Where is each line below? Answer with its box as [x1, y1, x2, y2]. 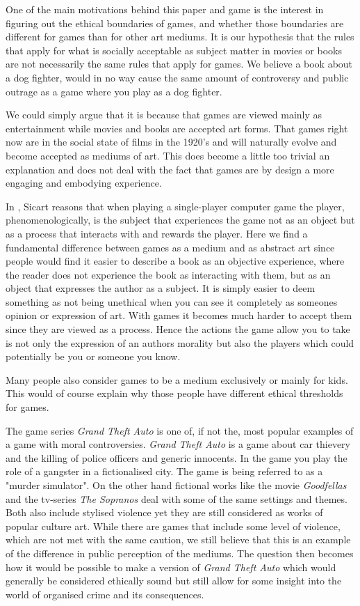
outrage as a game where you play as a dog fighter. [6, 84, 222, 98]
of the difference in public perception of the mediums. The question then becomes [6, 545, 354, 560]
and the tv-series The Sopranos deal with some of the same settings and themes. [6, 491, 347, 506]
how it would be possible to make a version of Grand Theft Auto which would [6, 559, 336, 574]
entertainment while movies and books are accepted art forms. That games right [6, 121, 348, 135]
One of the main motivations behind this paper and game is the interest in [6, 2, 324, 16]
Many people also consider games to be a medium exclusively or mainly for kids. [6, 372, 348, 387]
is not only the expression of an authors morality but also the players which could [6, 335, 354, 350]
